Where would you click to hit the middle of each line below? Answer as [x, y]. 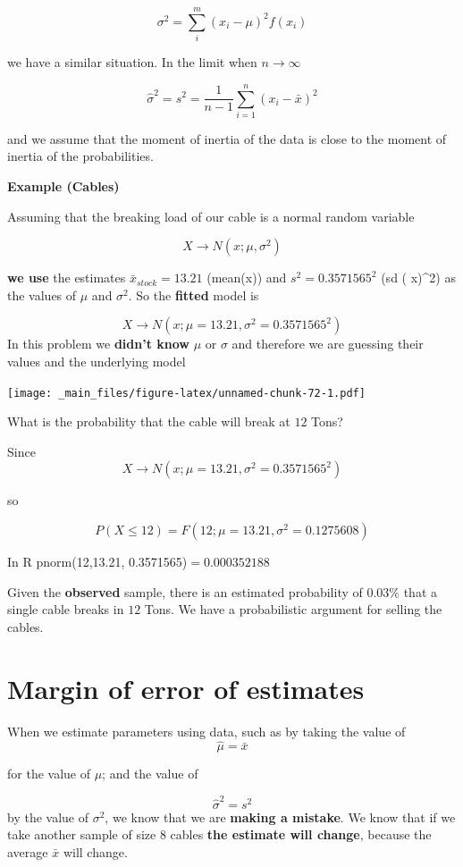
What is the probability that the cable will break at [149, 421]
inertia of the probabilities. [80, 156]
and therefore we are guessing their [328, 344]
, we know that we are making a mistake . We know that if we [280, 816]
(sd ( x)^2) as [418, 278]
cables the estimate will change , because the [301, 834]
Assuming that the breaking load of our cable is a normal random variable [211, 216]
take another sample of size [82, 834]
